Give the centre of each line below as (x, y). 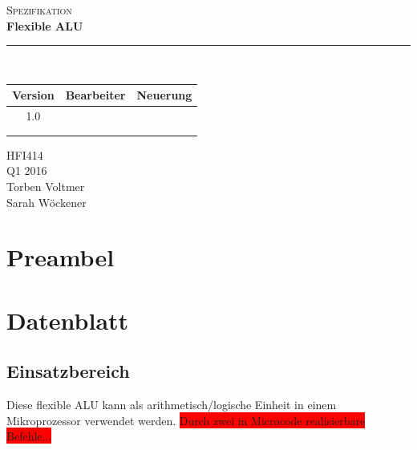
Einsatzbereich (68, 371)
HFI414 (25, 154)
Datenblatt (68, 320)
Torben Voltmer (46, 186)
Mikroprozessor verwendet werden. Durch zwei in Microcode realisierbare (186, 420)
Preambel (61, 257)
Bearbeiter (95, 95)
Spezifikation (39, 10)
